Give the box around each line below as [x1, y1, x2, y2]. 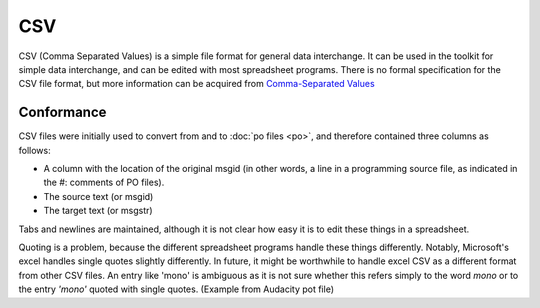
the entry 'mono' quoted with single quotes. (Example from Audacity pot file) [18, 283, 335, 295]
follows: [18, 144, 51, 156]
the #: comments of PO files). [43, 176, 165, 189]
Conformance [18, 104, 107, 121]
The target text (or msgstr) [43, 205, 154, 217]
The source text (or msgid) [43, 190, 154, 202]
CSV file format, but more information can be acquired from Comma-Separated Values [18, 78, 375, 90]
